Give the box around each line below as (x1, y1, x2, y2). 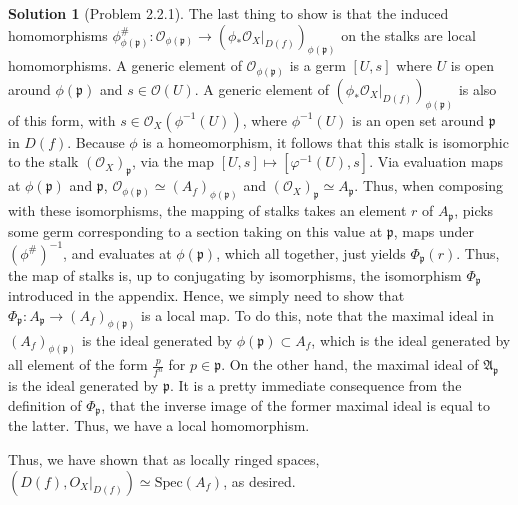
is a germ (289, 55, 346, 76)
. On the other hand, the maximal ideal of (221, 354, 479, 375)
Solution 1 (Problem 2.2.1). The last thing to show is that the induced (8, 3, 449, 23)
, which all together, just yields (216, 242, 406, 263)
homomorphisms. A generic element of (8, 55, 242, 76)
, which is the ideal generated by (311, 329, 511, 350)
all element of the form (8, 354, 148, 375)
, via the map (131, 151, 215, 172)
